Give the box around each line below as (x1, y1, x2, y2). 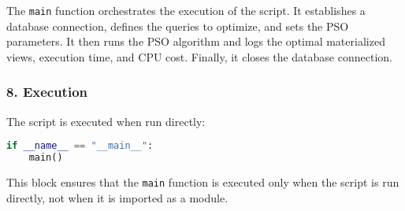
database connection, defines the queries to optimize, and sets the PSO (6, 17, 349, 34)
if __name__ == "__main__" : (6, 140, 154, 152)
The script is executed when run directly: (6, 113, 206, 129)
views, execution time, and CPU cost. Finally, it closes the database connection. (6, 48, 392, 65)
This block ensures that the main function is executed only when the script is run (6, 174, 399, 190)
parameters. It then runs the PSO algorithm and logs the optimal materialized (6, 33, 385, 50)
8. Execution (6, 82, 88, 102)
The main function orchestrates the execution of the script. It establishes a (6, 2, 366, 18)
